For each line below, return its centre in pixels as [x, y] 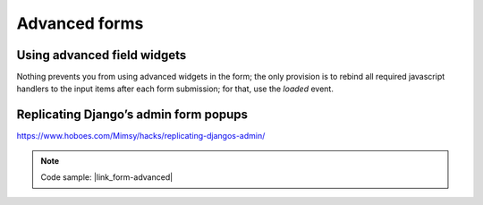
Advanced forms [80, 23]
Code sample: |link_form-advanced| [107, 177]
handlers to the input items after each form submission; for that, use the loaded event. [175, 89]
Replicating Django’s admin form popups [132, 115]
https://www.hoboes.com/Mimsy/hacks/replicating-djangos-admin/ [141, 136]
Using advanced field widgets [102, 55]
